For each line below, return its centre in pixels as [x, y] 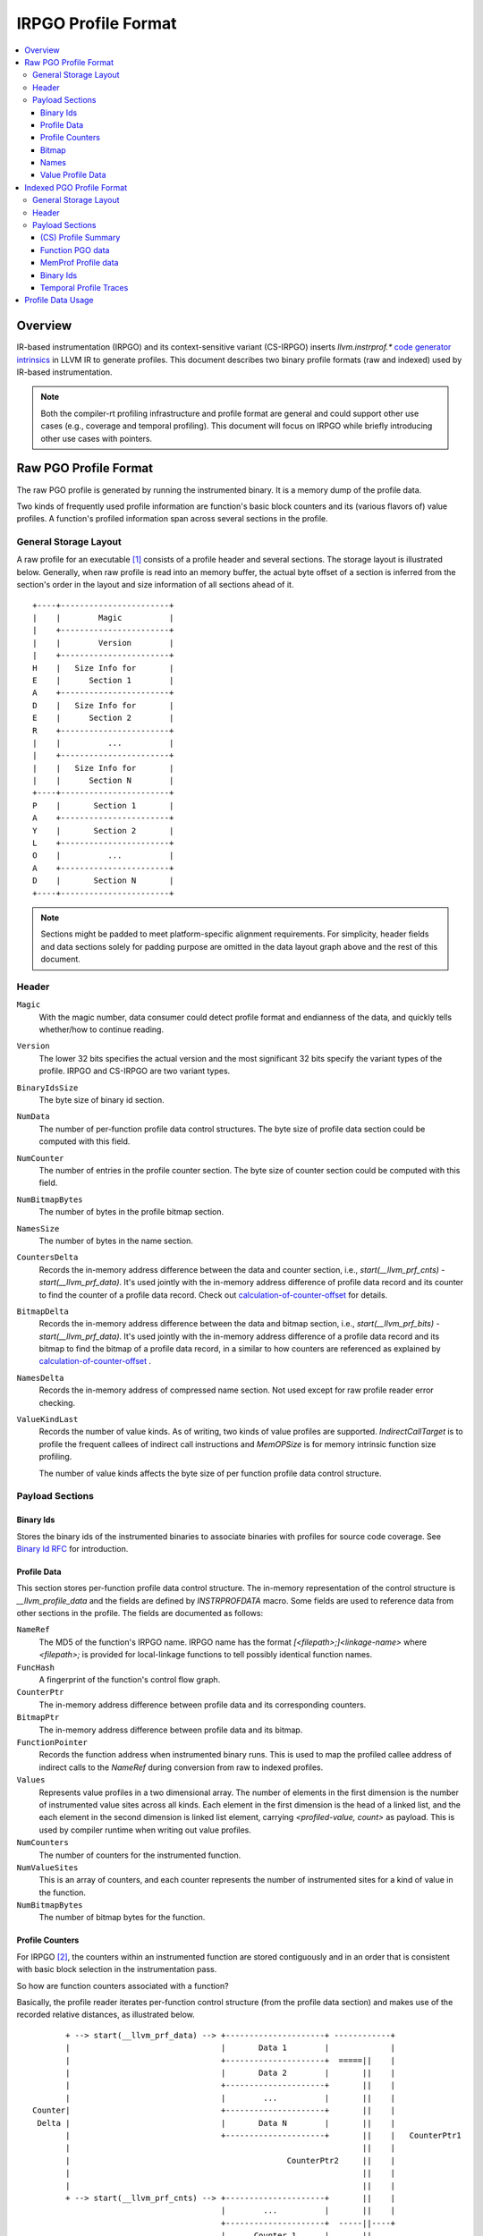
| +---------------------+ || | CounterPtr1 [264, 2135]
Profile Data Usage [59, 301]
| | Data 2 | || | [231, 2072]
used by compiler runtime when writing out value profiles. [145, 1830]
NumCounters [42, 1843]
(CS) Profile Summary [80, 238]
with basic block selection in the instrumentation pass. [117, 1969]
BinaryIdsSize [47, 1088]
